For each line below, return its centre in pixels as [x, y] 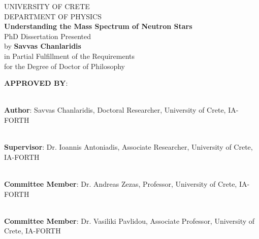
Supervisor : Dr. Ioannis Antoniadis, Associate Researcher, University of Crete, [128, 147]
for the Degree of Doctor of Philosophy [65, 66]
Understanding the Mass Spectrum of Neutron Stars [98, 26]
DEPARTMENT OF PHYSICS [53, 16]
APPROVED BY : [36, 83]
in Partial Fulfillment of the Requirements [70, 56]
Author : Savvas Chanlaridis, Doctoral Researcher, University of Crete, [115, 110]
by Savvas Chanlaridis [43, 46]
